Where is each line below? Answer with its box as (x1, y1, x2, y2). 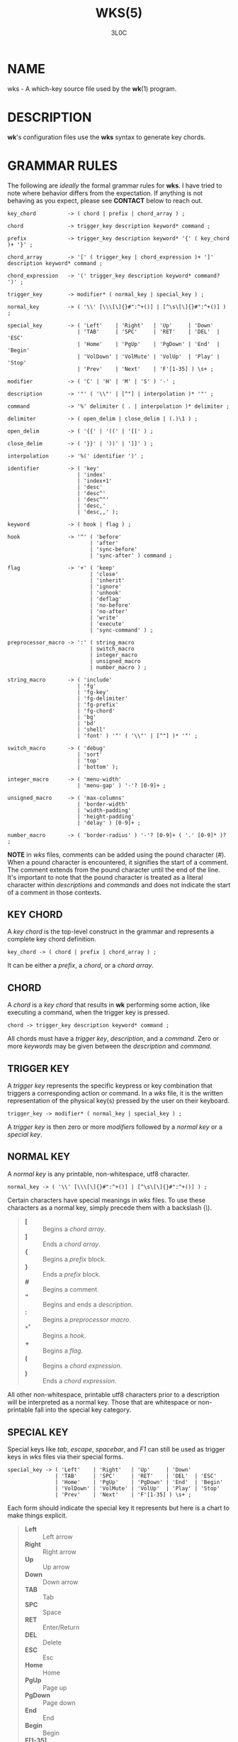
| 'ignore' (89, 583, 122, 590)
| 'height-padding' (76, 813, 135, 820)
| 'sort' (76, 751, 103, 758)
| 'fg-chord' (76, 707, 115, 715)
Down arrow (42, 1578, 79, 1586)
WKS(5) (95, 5, 143, 21)
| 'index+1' (76, 477, 113, 485)
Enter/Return (42, 1623, 80, 1632)
